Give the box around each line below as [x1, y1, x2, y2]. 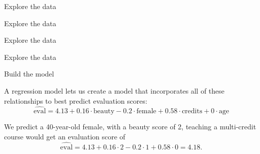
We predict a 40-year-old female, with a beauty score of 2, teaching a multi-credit [4, 121, 256, 132]
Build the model [4, 68, 54, 79]
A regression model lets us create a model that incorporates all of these [4, 85, 225, 96]
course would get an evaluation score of [4, 131, 126, 141]
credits [182, 108, 202, 115]
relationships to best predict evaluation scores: [4, 95, 147, 106]
